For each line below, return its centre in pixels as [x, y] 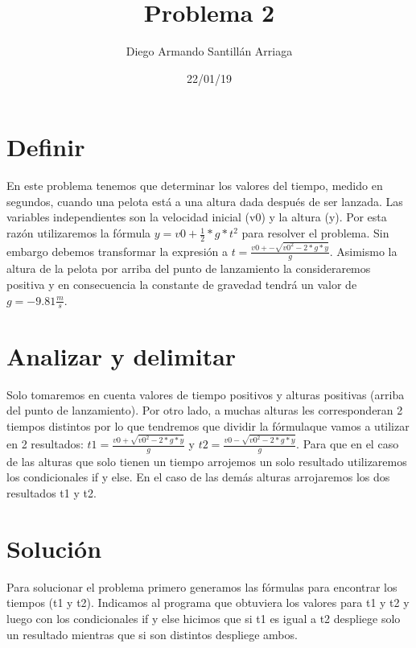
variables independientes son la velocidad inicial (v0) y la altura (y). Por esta [197, 217]
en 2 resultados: [45, 444]
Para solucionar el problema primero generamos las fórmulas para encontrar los [202, 586]
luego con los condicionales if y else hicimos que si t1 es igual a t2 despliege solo [204, 618]
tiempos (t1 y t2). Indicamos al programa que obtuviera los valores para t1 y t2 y [208, 603]
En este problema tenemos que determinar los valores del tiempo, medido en [195, 186]
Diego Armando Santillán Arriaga [209, 51]
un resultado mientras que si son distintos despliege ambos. [152, 634]
